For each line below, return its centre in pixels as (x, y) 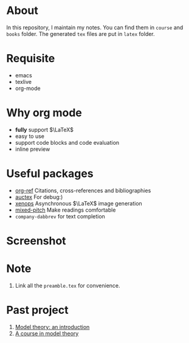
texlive (23, 81)
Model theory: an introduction (52, 327)
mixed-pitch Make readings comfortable (65, 210)
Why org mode (44, 113)
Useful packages (50, 173)
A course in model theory (47, 333)
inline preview (33, 149)
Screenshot (36, 241)
